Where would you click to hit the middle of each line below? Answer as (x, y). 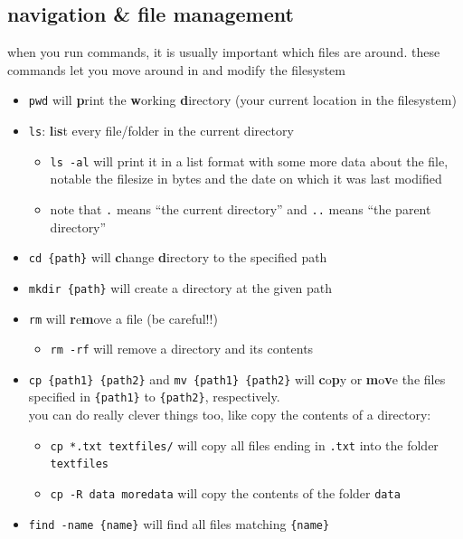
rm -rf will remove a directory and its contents (182, 349)
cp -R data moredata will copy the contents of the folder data (225, 493)
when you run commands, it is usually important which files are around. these (224, 52)
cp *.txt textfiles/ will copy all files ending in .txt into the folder (244, 444)
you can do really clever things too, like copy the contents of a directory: (230, 415)
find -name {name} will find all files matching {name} (179, 523)
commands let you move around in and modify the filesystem (176, 69)
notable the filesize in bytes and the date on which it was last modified (246, 179)
